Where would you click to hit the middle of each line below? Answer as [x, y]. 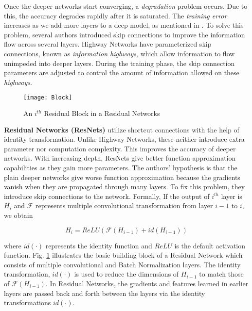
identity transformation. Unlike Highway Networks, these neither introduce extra [124, 139]
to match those [221, 274]
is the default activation [210, 245]
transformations [27, 303]
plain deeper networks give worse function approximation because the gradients [122, 177]
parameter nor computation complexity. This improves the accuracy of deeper [120, 148]
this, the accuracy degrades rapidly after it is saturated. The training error [116, 15]
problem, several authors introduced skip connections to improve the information [125, 34]
